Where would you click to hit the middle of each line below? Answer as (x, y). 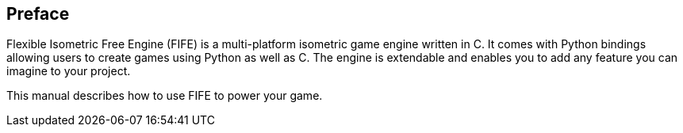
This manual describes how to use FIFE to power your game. (165, 96)
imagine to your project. (69, 71)
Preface (38, 14)
